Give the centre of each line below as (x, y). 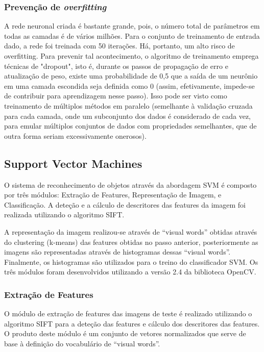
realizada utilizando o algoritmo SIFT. (64, 215)
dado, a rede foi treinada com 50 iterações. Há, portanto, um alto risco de (119, 46)
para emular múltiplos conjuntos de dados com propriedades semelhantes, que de (130, 126)
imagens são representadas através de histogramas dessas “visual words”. (117, 252)
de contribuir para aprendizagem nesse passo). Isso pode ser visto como (116, 96)
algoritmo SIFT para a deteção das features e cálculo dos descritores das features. (132, 323)
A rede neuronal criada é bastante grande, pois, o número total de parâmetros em (132, 26)
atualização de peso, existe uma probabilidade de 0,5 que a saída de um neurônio (131, 76)
